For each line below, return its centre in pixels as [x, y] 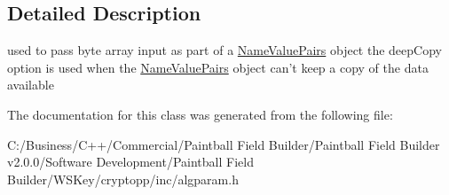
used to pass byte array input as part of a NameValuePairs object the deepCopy [224, 50]
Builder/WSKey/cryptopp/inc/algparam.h [123, 179]
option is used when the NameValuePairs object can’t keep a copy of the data [218, 67]
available [31, 85]
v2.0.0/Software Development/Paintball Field [130, 162]
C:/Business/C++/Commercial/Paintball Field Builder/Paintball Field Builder [224, 144]
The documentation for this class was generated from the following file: [200, 114]
